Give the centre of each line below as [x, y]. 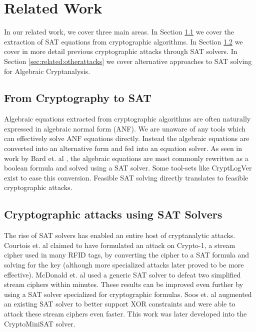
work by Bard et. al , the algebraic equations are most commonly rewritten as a [126, 158]
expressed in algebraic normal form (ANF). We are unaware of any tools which [125, 128]
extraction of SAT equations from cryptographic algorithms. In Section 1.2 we [123, 41]
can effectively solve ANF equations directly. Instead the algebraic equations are [127, 138]
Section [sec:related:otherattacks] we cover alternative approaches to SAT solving [128, 61]
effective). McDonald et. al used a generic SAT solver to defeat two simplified [122, 274]
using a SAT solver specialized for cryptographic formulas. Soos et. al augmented [128, 294]
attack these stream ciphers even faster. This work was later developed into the [125, 313]
